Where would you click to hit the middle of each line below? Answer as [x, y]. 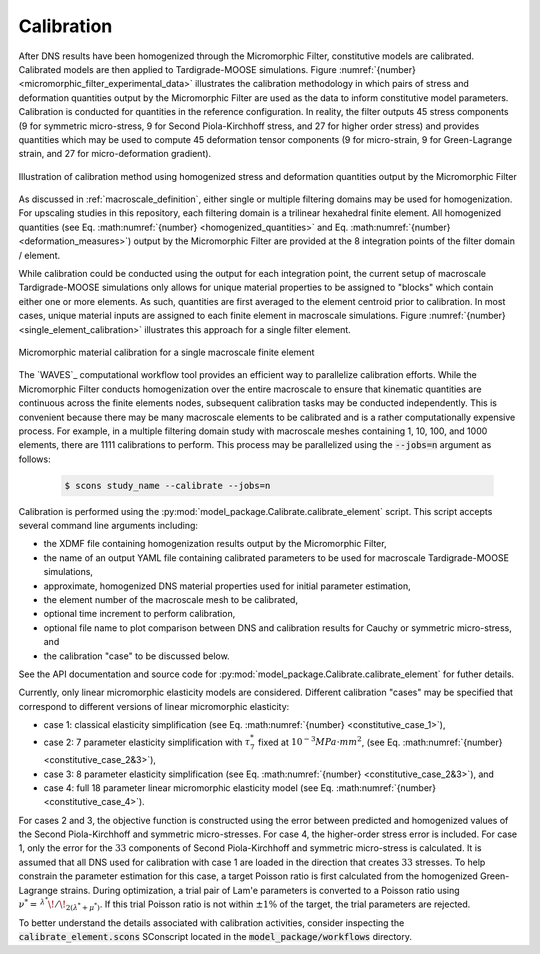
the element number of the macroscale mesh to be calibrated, [171, 600]
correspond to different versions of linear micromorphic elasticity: [154, 706]
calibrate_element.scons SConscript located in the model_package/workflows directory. [215, 937]
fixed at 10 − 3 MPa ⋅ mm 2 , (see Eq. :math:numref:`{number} [380, 741]
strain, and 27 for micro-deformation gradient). [115, 154]
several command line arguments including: [108, 526]
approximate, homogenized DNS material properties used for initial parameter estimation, [227, 586]
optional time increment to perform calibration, [139, 614]
